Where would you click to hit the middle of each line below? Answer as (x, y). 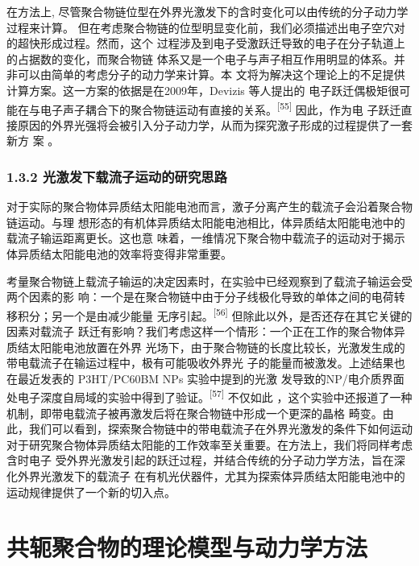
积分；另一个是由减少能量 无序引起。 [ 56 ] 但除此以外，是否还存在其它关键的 (215, 314)
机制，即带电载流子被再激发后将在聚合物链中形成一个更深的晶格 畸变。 (195, 413)
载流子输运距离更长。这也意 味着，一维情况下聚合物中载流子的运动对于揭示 (206, 238)
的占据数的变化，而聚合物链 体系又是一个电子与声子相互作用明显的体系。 (200, 58)
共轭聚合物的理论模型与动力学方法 (187, 547)
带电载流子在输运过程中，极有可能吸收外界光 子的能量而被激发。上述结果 (200, 363)
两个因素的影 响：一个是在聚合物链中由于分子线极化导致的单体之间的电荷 (200, 297)
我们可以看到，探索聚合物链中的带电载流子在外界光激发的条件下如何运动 (220, 429)
